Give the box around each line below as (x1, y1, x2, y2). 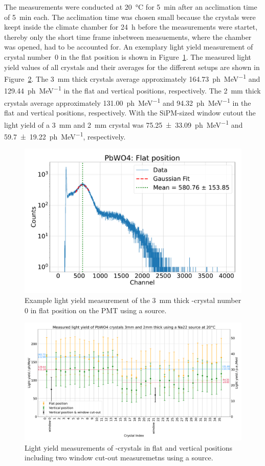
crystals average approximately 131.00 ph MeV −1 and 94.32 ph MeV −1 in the (4, 96, 251, 108)
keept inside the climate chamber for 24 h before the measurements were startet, (4, 21, 258, 32)
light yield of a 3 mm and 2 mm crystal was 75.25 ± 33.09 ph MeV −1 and (4, 118, 243, 130)
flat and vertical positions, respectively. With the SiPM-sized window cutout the (4, 107, 256, 118)
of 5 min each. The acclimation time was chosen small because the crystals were (4, 11, 256, 22)
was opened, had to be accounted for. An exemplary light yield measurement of (4, 41, 253, 52)
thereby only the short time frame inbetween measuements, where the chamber (4, 31, 252, 42)
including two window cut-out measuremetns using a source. (25, 452, 213, 463)
